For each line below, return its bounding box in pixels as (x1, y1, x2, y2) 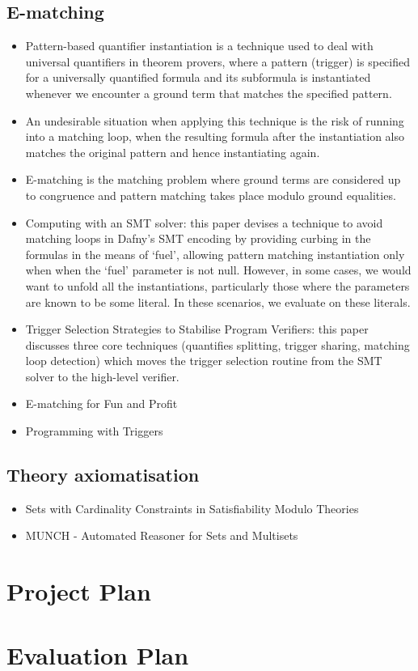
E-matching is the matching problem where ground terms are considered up (25, 171, 401, 188)
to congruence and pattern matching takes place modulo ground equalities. (25, 186, 396, 203)
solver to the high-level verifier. (25, 367, 179, 384)
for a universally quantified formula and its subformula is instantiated (25, 69, 371, 86)
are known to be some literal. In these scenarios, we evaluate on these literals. (25, 293, 411, 310)
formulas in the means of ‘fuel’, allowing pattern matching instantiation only (25, 245, 405, 262)
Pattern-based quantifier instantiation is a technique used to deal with (25, 37, 374, 54)
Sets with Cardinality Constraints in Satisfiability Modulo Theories (25, 499, 359, 516)
